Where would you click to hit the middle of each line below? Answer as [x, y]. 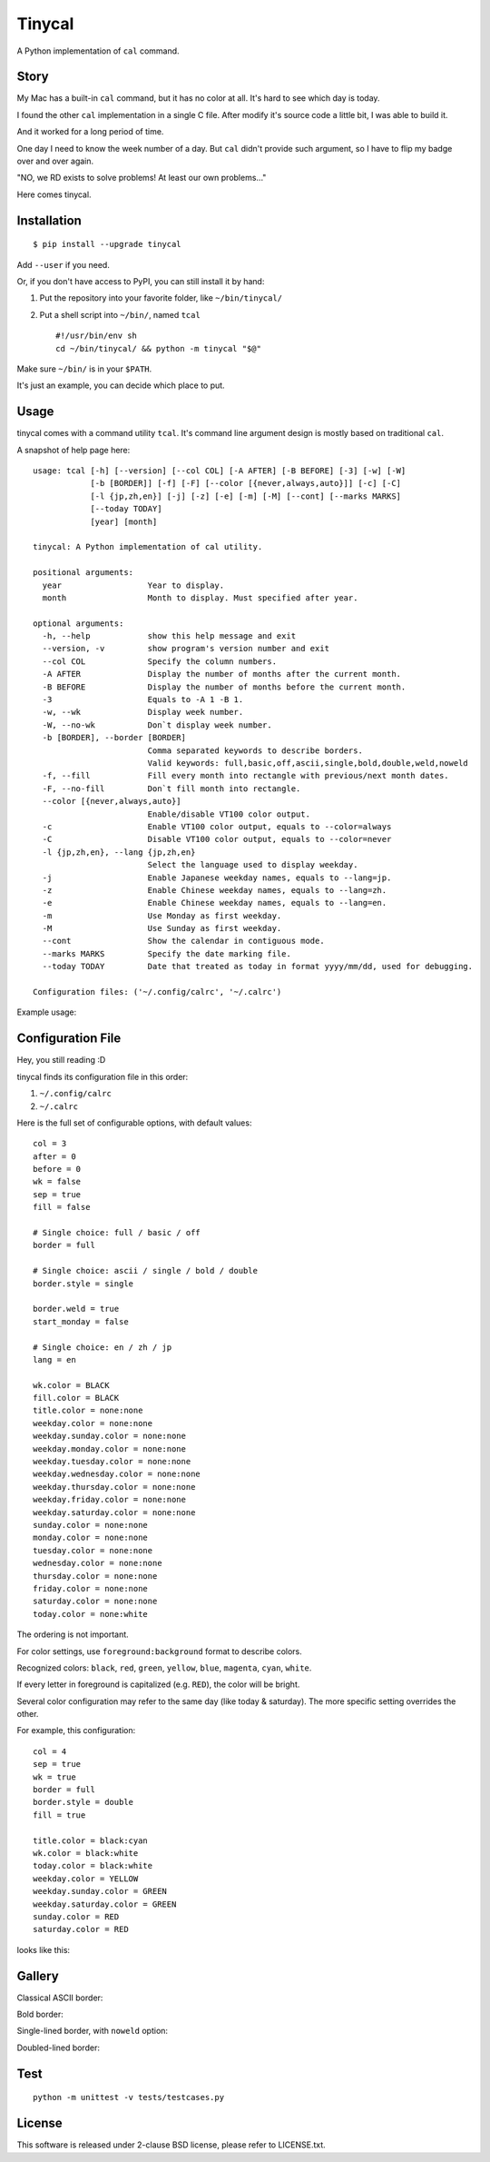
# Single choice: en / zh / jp [103, 1347]
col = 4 [50, 1751]
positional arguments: [83, 573]
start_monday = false [81, 1321]
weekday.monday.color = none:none [109, 1448]
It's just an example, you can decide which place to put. [121, 385]
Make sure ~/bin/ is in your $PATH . [84, 369]
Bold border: [40, 2014]
